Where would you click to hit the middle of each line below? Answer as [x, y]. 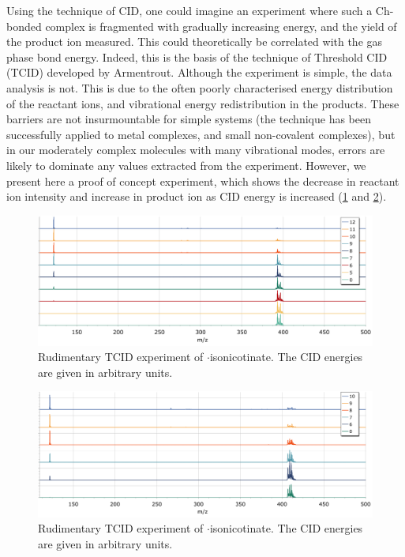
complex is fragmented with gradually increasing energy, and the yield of [221, 26]
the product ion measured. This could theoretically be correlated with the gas [195, 41]
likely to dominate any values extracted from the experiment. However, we [186, 165]
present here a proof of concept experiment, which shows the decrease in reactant [203, 181]
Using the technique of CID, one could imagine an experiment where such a [189, 10]
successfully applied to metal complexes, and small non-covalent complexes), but [201, 134]
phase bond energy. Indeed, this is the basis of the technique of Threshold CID [197, 56]
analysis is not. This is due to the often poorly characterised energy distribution [200, 87]
